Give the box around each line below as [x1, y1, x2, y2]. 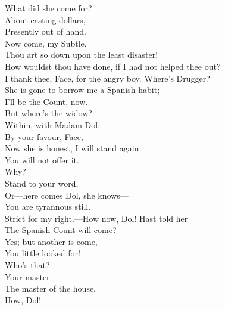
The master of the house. [5, 282, 96, 294]
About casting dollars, [5, 13, 86, 26]
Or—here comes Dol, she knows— [5, 188, 129, 201]
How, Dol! [5, 293, 42, 306]
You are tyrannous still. [5, 200, 91, 213]
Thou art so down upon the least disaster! [5, 48, 158, 61]
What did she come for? [5, 2, 92, 14]
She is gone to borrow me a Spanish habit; [5, 83, 160, 96]
